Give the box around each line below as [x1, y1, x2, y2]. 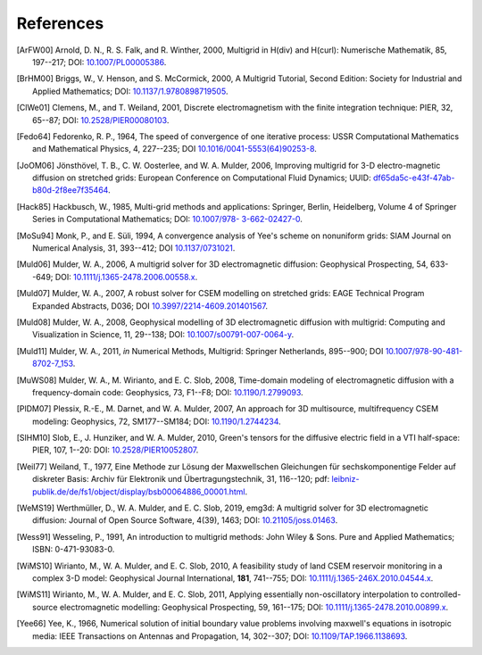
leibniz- [331, 474, 360, 485]
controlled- [420, 589, 461, 600]
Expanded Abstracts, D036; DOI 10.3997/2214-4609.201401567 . [32, 300, 268, 311]
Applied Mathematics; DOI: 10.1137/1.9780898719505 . [32, 86, 229, 96]
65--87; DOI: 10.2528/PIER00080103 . [32, 114, 170, 125]
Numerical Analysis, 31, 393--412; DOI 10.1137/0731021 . [32, 243, 236, 253]
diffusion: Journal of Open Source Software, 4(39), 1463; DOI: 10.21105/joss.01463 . [32, 515, 338, 526]
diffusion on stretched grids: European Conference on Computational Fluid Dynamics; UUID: [32, 172, 371, 183]
